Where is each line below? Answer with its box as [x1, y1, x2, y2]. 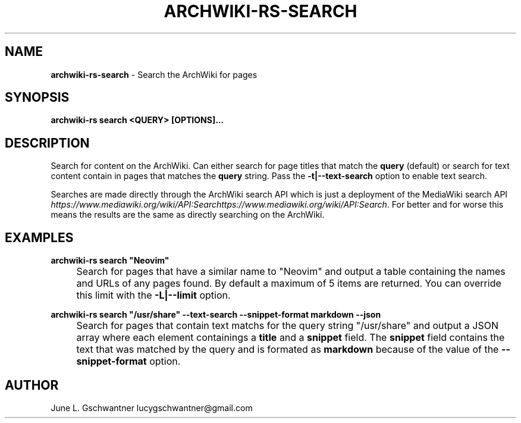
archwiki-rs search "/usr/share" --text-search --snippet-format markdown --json [51, 309, 381, 320]
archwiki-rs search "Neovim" [51, 255, 170, 266]
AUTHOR [5, 377, 59, 393]
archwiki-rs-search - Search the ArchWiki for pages [51, 69, 258, 80]
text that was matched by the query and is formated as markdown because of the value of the [76, 343, 499, 356]
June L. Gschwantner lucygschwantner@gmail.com [51, 402, 253, 413]
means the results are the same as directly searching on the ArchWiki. [51, 209, 325, 220]
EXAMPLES [5, 230, 74, 245]
